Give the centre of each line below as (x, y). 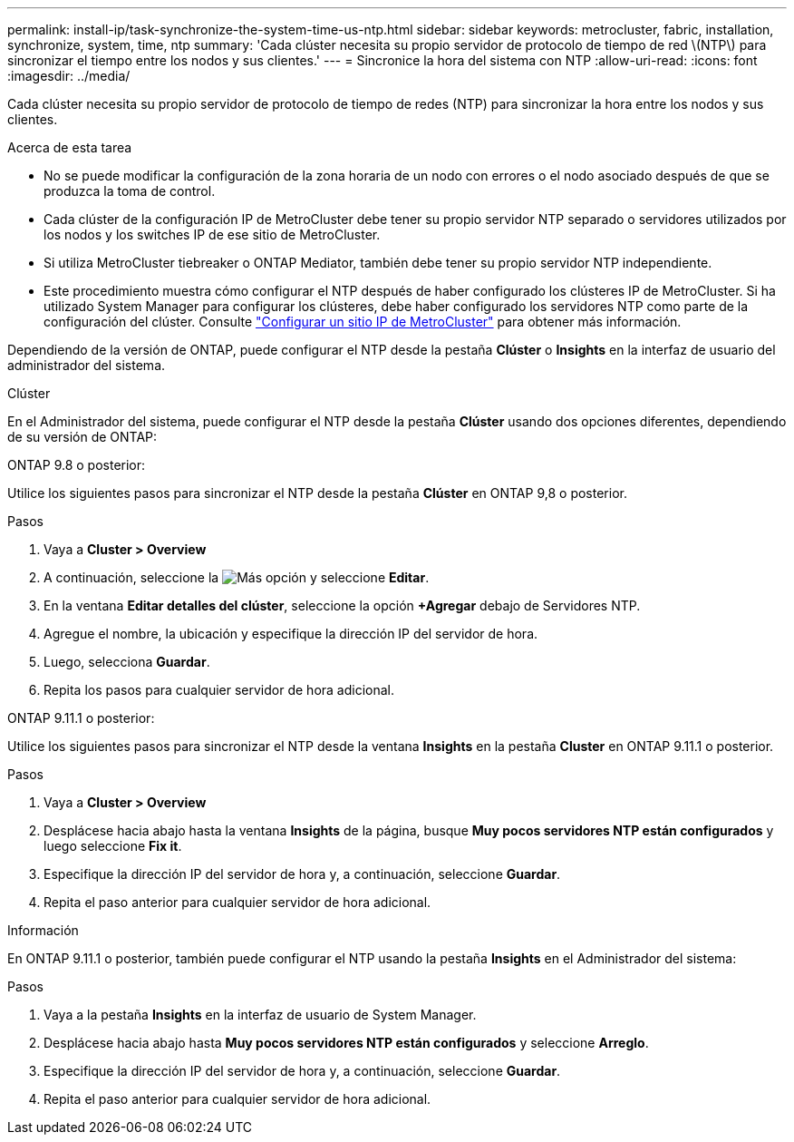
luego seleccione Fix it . (113, 846)
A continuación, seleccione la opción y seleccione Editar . (237, 577)
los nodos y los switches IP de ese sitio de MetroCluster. (212, 234)
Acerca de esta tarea (70, 147)
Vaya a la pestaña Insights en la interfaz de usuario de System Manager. (260, 1015)
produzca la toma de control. (130, 191)
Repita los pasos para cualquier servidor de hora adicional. (219, 690)
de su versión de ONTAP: (82, 437)
